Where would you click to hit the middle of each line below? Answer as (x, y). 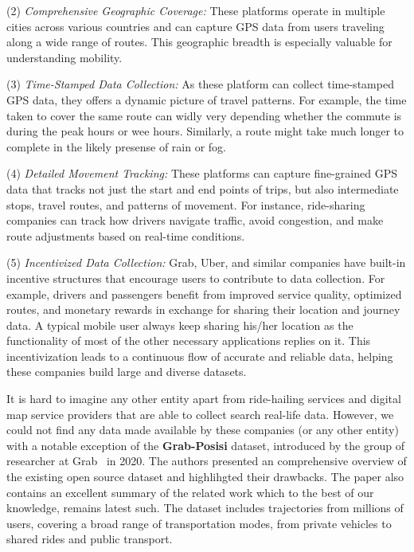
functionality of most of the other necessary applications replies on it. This (189, 341)
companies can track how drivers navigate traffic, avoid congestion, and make (195, 220)
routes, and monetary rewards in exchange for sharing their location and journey (203, 309)
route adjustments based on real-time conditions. (126, 235)
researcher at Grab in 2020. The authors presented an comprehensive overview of (207, 461)
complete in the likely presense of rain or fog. (116, 146)
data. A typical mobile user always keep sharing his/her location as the (180, 325)
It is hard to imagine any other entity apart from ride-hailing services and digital (204, 399)
